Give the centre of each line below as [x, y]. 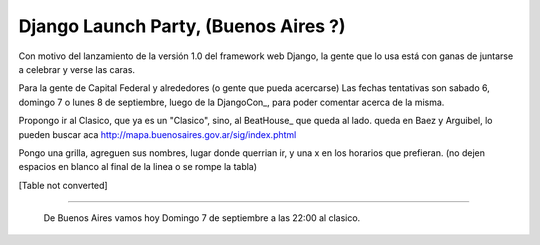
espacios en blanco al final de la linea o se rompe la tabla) [138, 167]
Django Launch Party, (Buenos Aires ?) [182, 26]
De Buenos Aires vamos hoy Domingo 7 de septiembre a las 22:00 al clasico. [202, 218]
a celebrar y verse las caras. [76, 69]
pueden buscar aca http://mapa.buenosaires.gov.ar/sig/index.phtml [157, 134]
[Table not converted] [63, 185]
